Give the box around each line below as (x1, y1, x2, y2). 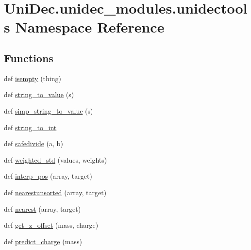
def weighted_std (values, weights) (4, 154, 107, 165)
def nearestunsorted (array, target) (4, 187, 107, 197)
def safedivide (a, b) (4, 138, 63, 149)
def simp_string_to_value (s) (4, 105, 93, 116)
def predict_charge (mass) (4, 236, 82, 246)
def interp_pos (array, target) (4, 171, 92, 181)
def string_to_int (4, 122, 57, 132)
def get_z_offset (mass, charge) (4, 220, 99, 230)
